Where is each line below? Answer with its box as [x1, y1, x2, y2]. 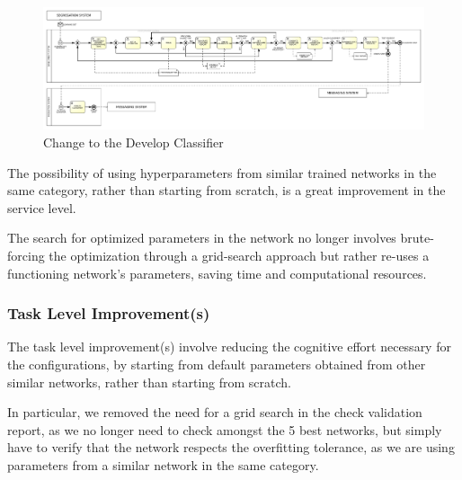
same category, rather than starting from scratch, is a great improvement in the [7, 181, 446, 200]
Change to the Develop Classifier [43, 132, 224, 151]
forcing [7, 245, 45, 264]
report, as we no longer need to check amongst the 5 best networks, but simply [7, 420, 442, 439]
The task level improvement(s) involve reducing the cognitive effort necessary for [7, 337, 451, 356]
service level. [7, 198, 76, 217]
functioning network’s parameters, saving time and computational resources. [7, 263, 427, 282]
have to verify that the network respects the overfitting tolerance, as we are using [7, 438, 455, 457]
